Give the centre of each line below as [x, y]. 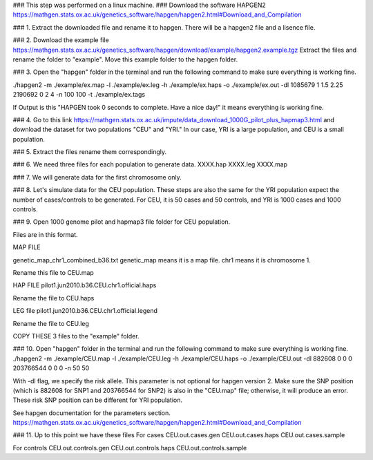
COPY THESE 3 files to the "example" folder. [76, 336]
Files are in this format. [46, 234]
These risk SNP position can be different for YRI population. [98, 400]
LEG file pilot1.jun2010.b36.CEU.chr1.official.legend [85, 311]
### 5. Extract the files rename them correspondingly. [90, 152]
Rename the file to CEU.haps [54, 298]
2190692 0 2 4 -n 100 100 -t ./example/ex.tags [79, 95]
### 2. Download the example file [61, 40]
